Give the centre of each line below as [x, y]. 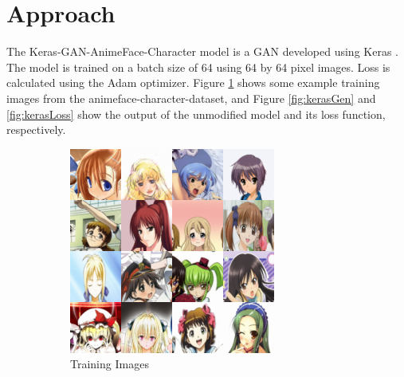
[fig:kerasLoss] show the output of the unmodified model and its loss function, [196, 114]
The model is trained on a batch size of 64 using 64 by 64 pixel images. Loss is [198, 67]
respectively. [36, 130]
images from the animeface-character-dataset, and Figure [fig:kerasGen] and [191, 98]
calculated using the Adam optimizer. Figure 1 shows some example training [193, 82]
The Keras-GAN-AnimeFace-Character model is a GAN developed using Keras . [202, 51]
